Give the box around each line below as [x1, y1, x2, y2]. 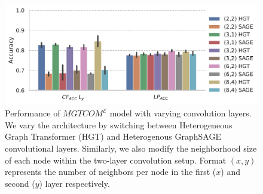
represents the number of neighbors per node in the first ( [5, 165, 216, 178]
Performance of [5, 107, 60, 119]
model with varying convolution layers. [109, 107, 252, 119]
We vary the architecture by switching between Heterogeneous [5, 118, 233, 131]
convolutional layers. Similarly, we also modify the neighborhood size [5, 142, 257, 155]
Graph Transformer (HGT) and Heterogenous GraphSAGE [5, 130, 221, 143]
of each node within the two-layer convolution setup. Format [5, 153, 227, 166]
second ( [5, 177, 35, 189]
